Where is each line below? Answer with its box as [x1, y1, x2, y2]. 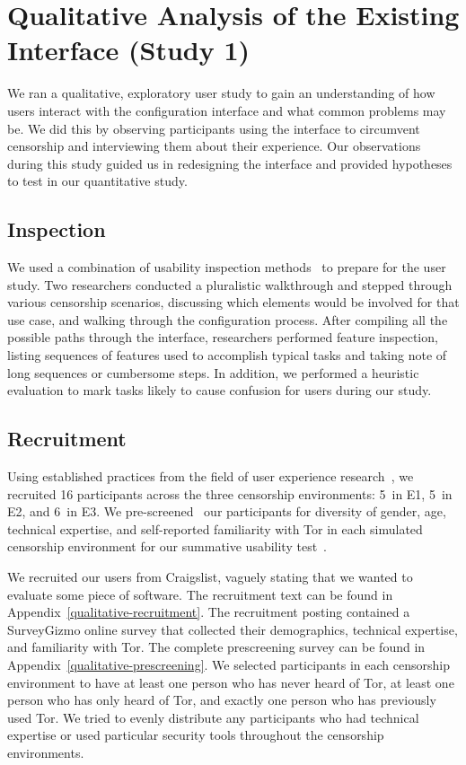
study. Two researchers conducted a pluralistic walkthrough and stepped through [7, 275, 453, 294]
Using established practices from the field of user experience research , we [7, 467, 414, 486]
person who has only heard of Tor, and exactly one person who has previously [7, 690, 436, 709]
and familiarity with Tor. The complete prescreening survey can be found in [7, 637, 426, 656]
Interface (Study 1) [7, 31, 251, 68]
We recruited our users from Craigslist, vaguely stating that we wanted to [7, 567, 413, 585]
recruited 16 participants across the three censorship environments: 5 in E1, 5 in [7, 484, 453, 503]
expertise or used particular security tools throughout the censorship [7, 725, 384, 744]
